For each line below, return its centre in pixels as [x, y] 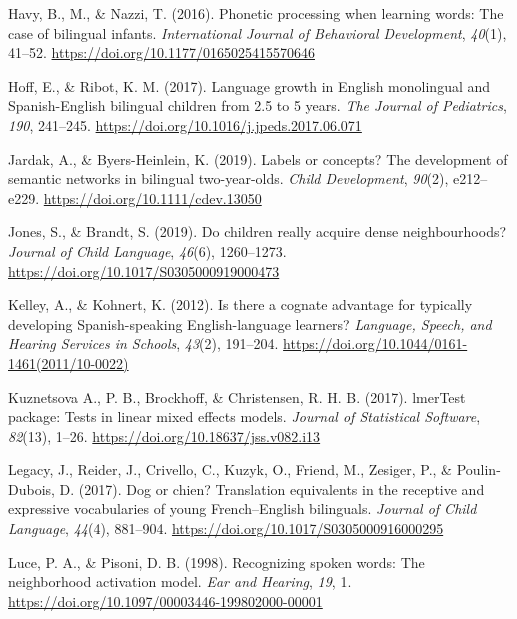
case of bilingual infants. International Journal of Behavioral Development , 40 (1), [257, 32]
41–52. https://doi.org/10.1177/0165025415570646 [161, 52]
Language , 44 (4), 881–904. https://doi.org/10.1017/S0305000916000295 [226, 528]
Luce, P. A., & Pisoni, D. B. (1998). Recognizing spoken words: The [216, 561]
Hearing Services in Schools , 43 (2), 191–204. [143, 343]
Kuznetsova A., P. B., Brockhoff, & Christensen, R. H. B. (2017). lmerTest [237, 396]
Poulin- [478, 469]
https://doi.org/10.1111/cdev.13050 [152, 197]
